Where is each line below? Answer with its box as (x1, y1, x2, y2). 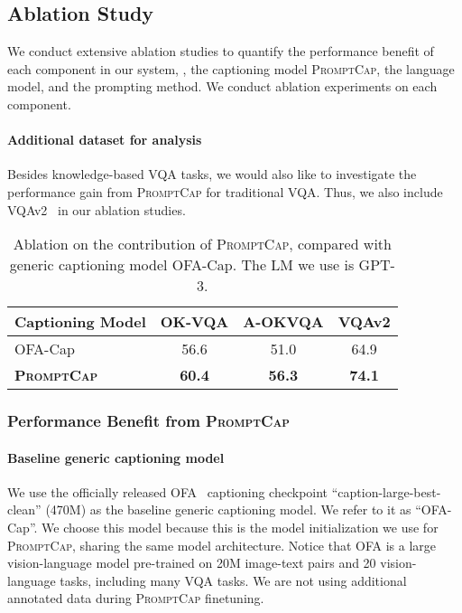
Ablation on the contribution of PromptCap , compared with (13, 233, 392, 255)
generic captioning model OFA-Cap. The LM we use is (9, 254, 355, 276)
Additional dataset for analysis (7, 130, 202, 149)
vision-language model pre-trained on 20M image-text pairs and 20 (7, 553, 376, 572)
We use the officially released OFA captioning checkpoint (7, 482, 328, 501)
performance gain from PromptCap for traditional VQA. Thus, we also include (7, 182, 443, 201)
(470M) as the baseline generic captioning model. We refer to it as (45, 500, 411, 519)
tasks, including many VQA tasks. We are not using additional (60, 571, 407, 589)
